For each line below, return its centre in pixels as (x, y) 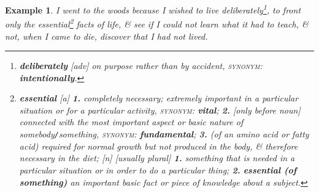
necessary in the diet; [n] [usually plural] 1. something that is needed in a (157, 158)
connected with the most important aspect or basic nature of (131, 122)
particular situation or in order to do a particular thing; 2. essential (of (158, 169)
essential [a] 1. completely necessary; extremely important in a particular (159, 98)
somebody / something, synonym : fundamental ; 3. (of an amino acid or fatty (164, 134)
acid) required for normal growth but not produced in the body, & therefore (159, 146)
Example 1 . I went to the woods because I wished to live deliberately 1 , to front (153, 9)
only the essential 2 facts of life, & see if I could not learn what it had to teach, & (157, 23)
